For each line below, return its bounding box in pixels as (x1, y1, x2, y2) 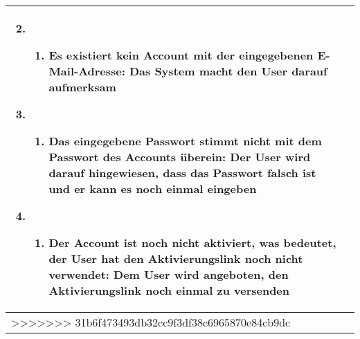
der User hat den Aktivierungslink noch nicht (48, 250, 303, 266)
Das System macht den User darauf (129, 63, 327, 79)
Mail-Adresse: (48, 63, 125, 79)
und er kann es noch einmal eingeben (48, 181, 257, 196)
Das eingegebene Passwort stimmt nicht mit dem (48, 133, 322, 149)
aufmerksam (48, 79, 116, 95)
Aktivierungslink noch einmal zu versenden (48, 282, 290, 298)
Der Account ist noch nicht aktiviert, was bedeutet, (48, 235, 336, 250)
